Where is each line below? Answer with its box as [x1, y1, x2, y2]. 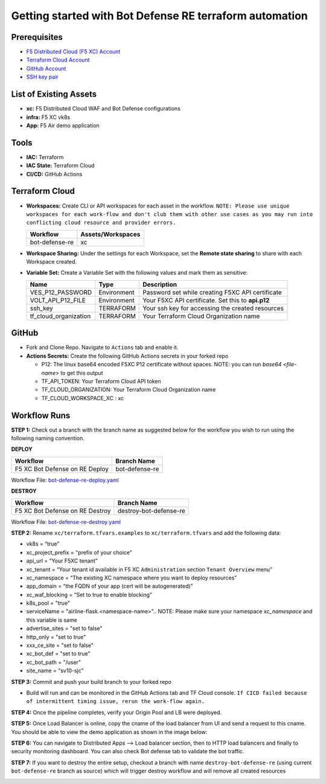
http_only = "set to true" [26, 633, 86, 640]
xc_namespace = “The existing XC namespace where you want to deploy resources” [26, 574, 237, 581]
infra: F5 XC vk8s [26, 113, 71, 121]
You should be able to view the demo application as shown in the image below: [11, 728, 208, 736]
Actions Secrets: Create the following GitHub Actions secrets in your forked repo [26, 352, 229, 359]
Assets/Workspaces [80, 230, 141, 238]
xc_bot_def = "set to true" [26, 650, 91, 657]
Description [142, 280, 177, 288]
